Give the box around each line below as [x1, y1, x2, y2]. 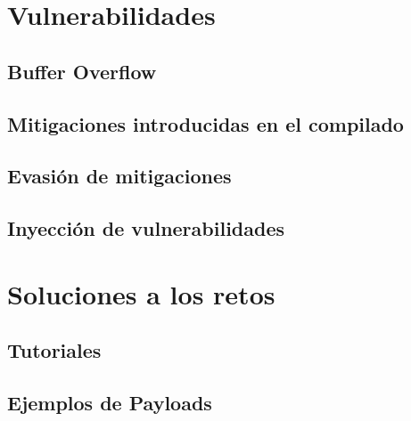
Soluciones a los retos [7, 275, 275, 312]
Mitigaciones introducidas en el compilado [7, 109, 404, 137]
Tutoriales [7, 336, 102, 364]
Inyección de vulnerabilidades [7, 215, 285, 242]
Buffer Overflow [7, 57, 157, 85]
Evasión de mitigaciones [7, 162, 232, 190]
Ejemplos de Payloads [7, 389, 212, 417]
